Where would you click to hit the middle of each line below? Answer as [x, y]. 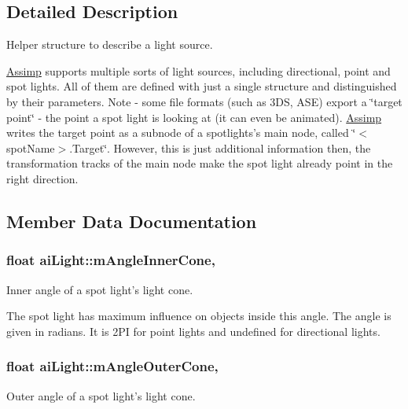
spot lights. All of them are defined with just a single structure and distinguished [202, 86]
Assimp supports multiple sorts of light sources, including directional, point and [198, 70]
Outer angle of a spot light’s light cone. [101, 395]
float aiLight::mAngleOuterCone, [112, 366]
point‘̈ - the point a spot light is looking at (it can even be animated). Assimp [194, 117]
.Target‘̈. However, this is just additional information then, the [220, 147]
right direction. [42, 178]
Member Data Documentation [132, 221]
